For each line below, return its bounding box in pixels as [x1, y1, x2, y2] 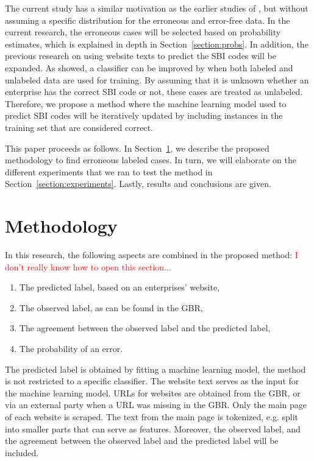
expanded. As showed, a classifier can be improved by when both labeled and [5, 61, 293, 74]
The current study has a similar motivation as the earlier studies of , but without [5, 2, 309, 14]
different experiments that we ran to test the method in [5, 165, 213, 178]
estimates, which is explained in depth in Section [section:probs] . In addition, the [5, 37, 309, 50]
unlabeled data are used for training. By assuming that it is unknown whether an [5, 73, 309, 86]
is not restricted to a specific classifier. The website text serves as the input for [5, 375, 299, 387]
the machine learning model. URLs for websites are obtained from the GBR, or [5, 386, 301, 399]
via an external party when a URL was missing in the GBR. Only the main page [5, 398, 307, 411]
